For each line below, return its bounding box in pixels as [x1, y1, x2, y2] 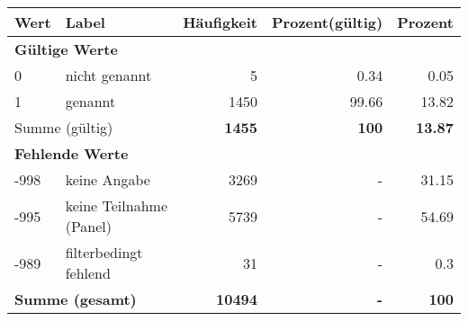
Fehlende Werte [14, 143, 129, 164]
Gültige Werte [14, 39, 118, 59]
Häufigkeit [183, 12, 258, 32]
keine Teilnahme [65, 195, 167, 216]
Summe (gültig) [14, 117, 113, 138]
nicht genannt [65, 65, 152, 85]
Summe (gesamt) [14, 289, 137, 309]
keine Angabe [65, 169, 150, 190]
